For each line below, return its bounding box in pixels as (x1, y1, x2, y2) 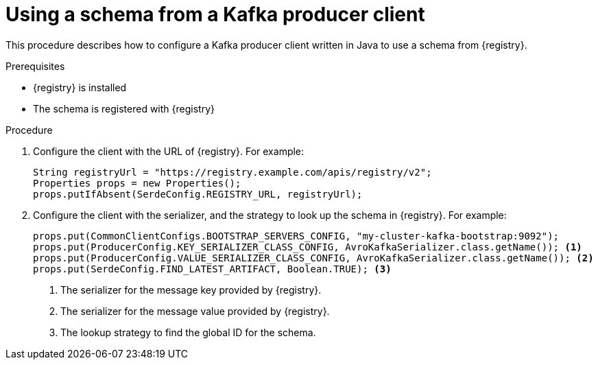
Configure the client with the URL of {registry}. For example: (33, 145, 304, 157)
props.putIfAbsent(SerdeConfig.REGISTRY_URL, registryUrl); (33, 188, 363, 200)
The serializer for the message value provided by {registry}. (60, 305, 330, 317)
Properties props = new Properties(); (33, 177, 241, 189)
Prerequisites (5, 60, 65, 72)
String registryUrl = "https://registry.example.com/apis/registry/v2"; (33, 166, 432, 178)
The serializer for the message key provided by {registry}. (60, 283, 322, 296)
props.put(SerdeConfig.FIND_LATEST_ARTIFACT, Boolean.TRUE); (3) (33, 263, 392, 274)
